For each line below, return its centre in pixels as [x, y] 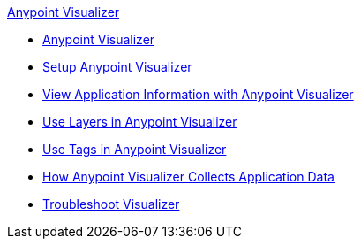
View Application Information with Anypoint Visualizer [198, 94]
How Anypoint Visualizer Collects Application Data [188, 177]
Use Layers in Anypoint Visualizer [140, 122]
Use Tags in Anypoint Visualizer [135, 149]
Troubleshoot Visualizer [111, 204]
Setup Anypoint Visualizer [117, 67]
